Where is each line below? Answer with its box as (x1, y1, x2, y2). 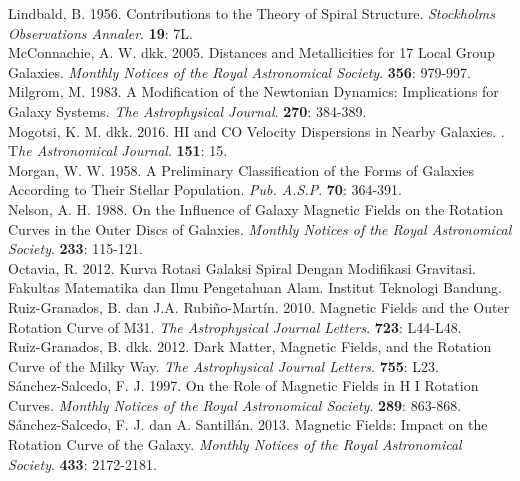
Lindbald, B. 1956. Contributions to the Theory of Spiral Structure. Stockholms (8, 3, 495, 23)
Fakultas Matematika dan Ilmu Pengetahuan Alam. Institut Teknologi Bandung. (8, 277, 502, 298)
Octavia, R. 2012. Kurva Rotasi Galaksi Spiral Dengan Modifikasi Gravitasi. (8, 257, 476, 278)
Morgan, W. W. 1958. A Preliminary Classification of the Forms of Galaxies (8, 159, 475, 180)
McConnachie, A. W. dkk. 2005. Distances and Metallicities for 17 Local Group (8, 42, 495, 63)
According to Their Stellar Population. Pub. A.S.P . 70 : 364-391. (8, 179, 402, 200)
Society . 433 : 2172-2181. (8, 453, 157, 474)
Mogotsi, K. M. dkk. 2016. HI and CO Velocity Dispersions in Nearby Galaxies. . (8, 120, 505, 141)
